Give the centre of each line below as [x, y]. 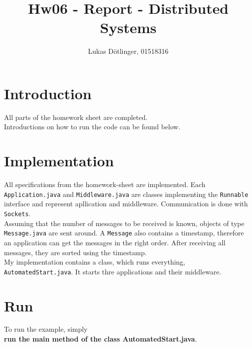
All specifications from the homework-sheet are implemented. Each [105, 184]
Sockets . [18, 213]
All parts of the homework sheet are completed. [76, 117]
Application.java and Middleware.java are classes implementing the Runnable [126, 194]
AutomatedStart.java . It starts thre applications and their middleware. [113, 271]
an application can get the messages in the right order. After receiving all [115, 242]
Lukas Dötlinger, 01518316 [128, 51]
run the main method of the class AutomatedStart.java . [101, 339]
